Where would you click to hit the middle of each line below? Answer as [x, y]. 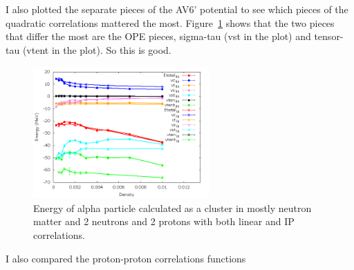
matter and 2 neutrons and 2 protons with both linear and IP [164, 221]
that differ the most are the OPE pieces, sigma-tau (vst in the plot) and [158, 36]
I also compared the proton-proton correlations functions [126, 258]
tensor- [329, 36]
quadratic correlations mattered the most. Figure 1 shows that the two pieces [170, 22]
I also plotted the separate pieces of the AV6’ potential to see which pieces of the [177, 9]
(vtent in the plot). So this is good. [97, 49]
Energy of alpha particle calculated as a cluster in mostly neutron [173, 208]
